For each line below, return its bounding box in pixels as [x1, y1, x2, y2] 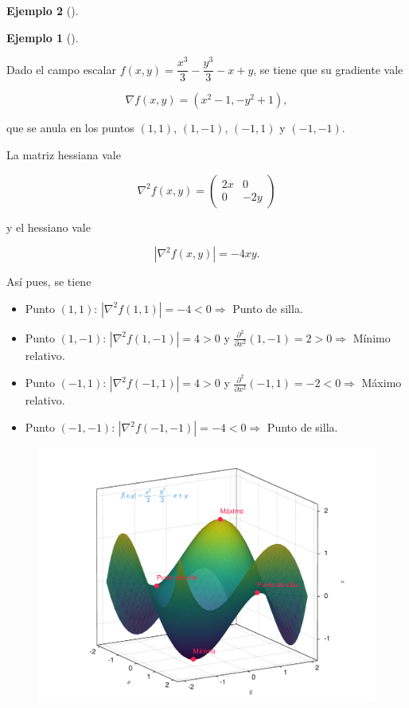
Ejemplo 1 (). [6, 29, 79, 45]
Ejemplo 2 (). [6, 2, 79, 18]
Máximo [361, 374, 402, 391]
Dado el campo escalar [6, 61, 116, 77]
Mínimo [353, 329, 391, 346]
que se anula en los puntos [6, 119, 134, 136]
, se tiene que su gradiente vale [253, 61, 403, 77]
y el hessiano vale [6, 218, 91, 235]
